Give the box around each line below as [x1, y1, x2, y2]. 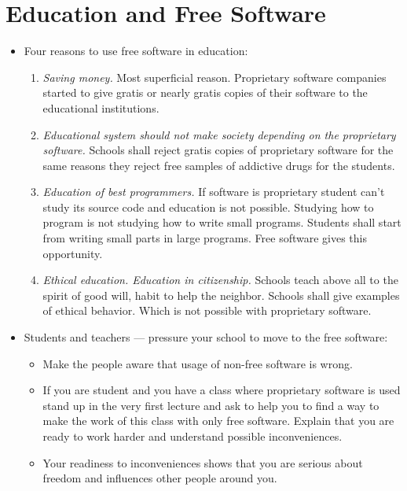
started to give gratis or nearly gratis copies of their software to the [42, 84, 368, 101]
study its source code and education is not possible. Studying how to [42, 198, 374, 215]
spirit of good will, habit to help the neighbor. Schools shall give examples [42, 286, 400, 303]
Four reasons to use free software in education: [24, 42, 248, 59]
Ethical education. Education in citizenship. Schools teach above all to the [42, 271, 398, 288]
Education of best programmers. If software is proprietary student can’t [42, 183, 385, 200]
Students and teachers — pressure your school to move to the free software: [24, 329, 388, 345]
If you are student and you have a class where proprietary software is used [42, 382, 401, 398]
